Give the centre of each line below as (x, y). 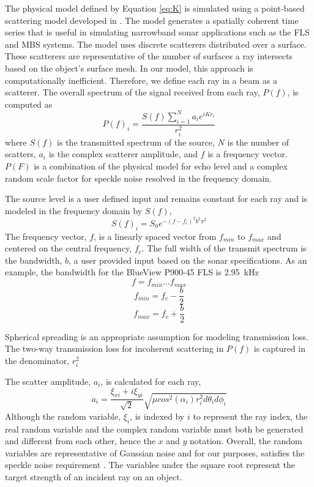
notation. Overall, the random (246, 441)
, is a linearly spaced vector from (155, 236)
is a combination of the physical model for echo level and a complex (161, 165)
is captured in (279, 348)
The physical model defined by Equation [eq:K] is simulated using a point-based (155, 8)
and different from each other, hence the (80, 441)
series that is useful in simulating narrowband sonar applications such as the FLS (157, 32)
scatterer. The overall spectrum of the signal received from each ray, (133, 92)
